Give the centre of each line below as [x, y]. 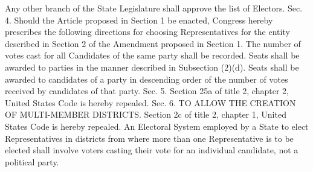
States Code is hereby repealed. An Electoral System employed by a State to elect [157, 126]
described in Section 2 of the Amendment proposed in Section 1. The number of [153, 43]
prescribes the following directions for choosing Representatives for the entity [147, 32]
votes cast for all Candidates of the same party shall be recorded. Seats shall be [152, 55]
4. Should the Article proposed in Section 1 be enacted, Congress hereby [139, 20]
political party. [32, 161]
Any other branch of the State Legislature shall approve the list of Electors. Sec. [154, 8]
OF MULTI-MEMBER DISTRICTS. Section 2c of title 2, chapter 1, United [146, 114]
